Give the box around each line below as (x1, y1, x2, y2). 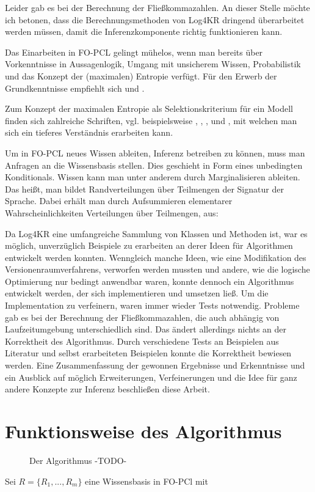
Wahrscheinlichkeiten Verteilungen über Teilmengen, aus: (5, 206, 219, 219)
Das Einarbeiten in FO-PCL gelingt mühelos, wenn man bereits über (5, 45, 263, 58)
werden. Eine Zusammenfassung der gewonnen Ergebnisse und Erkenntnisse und (5, 359, 305, 372)
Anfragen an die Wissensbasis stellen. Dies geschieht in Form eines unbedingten (5, 158, 303, 171)
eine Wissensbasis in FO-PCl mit (85, 474, 208, 487)
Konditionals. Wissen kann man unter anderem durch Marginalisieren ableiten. (5, 171, 300, 183)
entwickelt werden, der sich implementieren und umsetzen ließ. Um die (5, 287, 269, 299)
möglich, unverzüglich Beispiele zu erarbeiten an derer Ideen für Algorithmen (5, 239, 293, 252)
